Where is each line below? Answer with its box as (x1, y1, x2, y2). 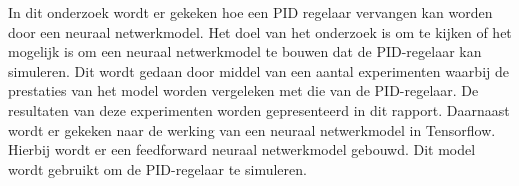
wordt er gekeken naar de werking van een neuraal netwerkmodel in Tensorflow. (8, 119, 496, 140)
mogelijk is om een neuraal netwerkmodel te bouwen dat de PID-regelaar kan (8, 41, 482, 62)
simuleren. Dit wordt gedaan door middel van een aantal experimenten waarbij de (8, 60, 509, 81)
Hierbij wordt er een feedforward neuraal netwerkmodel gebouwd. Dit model (8, 139, 476, 160)
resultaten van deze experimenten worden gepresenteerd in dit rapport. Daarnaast (8, 99, 510, 120)
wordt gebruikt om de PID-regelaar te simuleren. (8, 158, 307, 179)
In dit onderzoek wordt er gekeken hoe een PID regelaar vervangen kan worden (8, 2, 493, 22)
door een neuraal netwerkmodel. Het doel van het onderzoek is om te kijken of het (8, 21, 512, 42)
